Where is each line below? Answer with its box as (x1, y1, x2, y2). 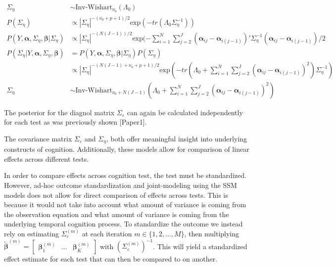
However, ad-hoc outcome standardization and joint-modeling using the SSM (4, 180, 237, 190)
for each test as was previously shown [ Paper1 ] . (4, 117, 147, 127)
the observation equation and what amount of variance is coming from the (4, 209, 229, 219)
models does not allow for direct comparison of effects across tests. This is (4, 189, 228, 200)
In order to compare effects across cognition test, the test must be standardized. (4, 170, 246, 180)
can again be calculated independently (127, 107, 243, 117)
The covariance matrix (4, 133, 72, 143)
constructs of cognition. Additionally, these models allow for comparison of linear (4, 144, 249, 154)
